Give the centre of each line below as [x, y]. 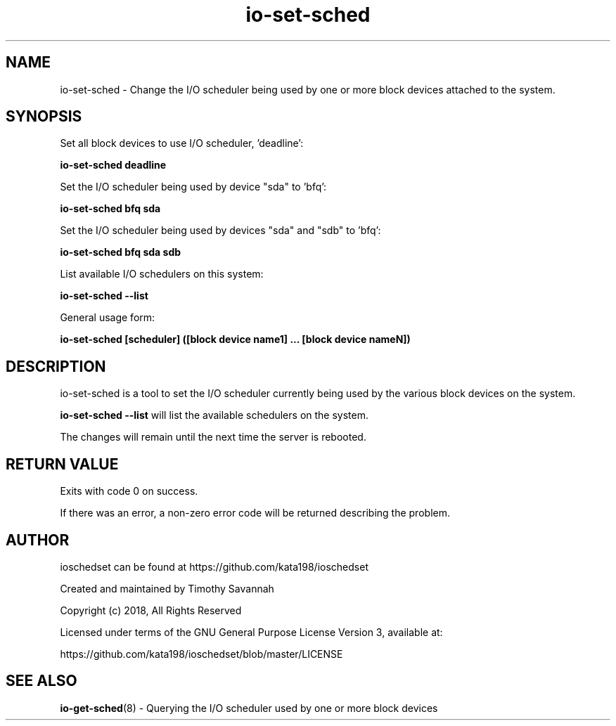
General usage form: [108, 318]
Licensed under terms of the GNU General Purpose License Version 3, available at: [251, 632]
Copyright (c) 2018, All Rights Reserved [151, 610]
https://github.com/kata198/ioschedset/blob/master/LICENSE [201, 654]
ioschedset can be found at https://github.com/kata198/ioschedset [214, 566]
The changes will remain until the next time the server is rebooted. [213, 437]
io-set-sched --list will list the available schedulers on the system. [214, 415]
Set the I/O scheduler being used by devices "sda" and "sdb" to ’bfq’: [220, 231]
